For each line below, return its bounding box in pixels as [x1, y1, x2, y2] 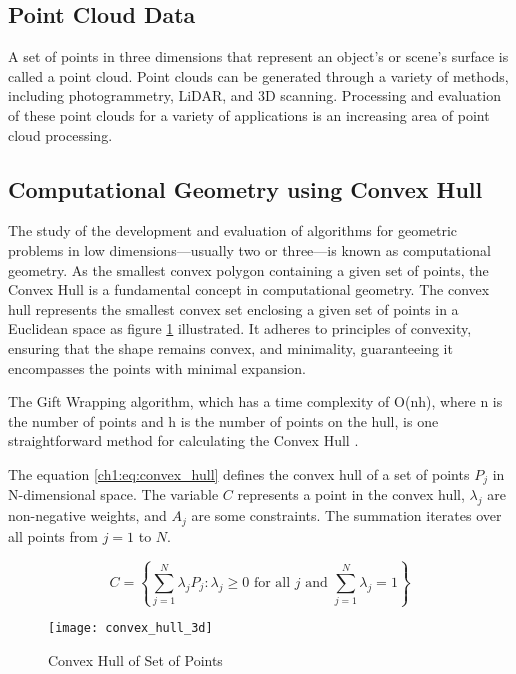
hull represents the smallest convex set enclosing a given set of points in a [8, 298, 459, 319]
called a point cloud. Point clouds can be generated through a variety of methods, [8, 65, 509, 86]
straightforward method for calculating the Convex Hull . [8, 430, 359, 451]
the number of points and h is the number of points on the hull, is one [8, 410, 439, 431]
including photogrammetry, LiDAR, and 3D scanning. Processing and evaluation [8, 85, 501, 106]
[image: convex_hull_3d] [48, 621, 213, 636]
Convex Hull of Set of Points [48, 650, 223, 671]
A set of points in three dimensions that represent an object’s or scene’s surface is [8, 46, 509, 67]
